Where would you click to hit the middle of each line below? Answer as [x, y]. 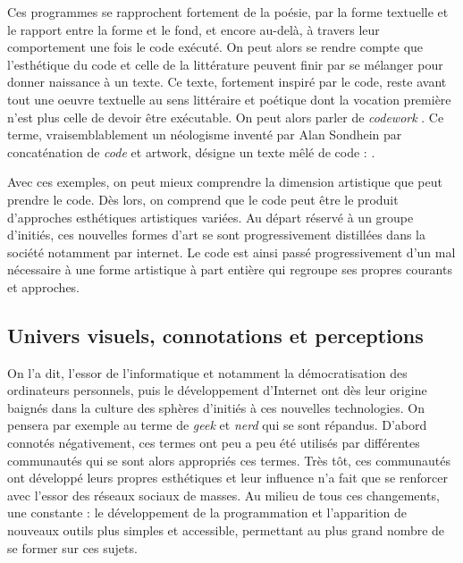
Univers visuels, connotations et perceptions [215, 335]
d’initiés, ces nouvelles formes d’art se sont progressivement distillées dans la [217, 235]
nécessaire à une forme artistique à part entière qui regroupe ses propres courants [230, 269]
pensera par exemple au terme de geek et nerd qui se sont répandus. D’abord [217, 425]
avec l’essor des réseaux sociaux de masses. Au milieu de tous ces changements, [223, 495]
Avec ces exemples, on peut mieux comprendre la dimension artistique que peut [225, 182]
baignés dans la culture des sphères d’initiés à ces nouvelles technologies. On [216, 407]
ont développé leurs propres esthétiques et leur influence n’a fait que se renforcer [227, 478]
